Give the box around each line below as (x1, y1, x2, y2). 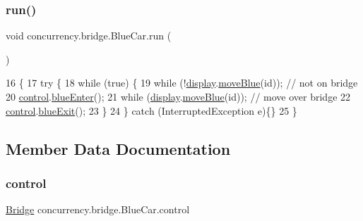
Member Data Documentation (6, 137, 231, 159)
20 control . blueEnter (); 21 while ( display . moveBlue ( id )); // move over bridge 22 (6, 89, 351, 103)
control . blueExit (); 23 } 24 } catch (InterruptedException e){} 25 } (6, 103, 297, 118)
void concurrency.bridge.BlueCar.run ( (6, 28, 172, 43)
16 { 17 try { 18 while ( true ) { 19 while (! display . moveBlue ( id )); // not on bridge (6, 75, 358, 90)
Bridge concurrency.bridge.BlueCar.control (6, 202, 190, 217)
